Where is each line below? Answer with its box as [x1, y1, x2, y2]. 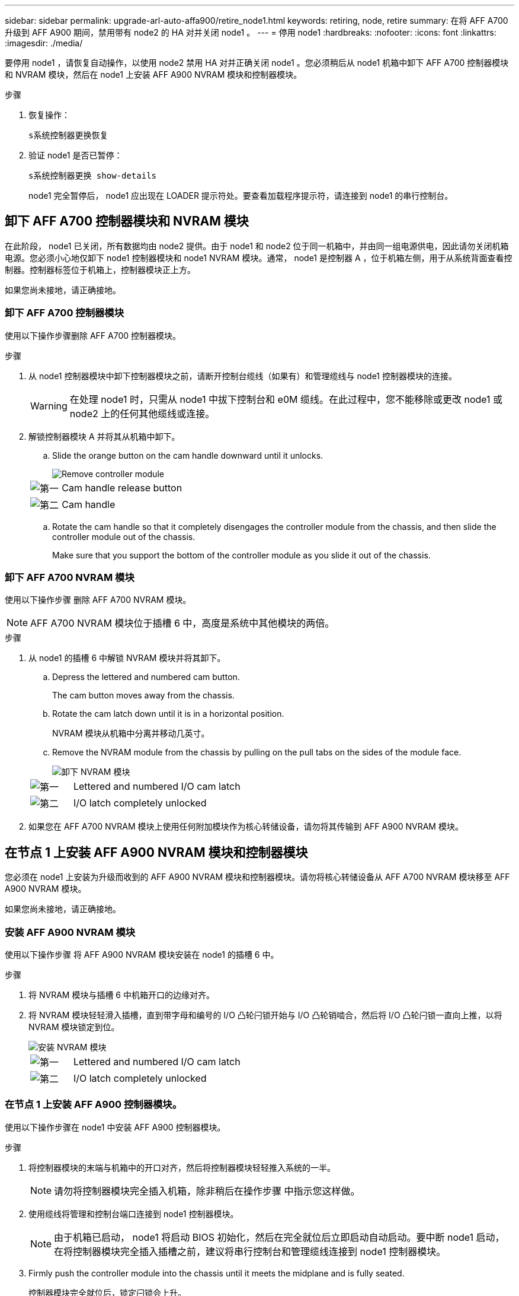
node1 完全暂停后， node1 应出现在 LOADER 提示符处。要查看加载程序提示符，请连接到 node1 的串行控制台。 [28, 190, 453, 201]
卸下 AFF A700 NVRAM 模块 [5, 571, 134, 583]
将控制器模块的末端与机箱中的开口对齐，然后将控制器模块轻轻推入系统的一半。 [28, 1162, 335, 1173]
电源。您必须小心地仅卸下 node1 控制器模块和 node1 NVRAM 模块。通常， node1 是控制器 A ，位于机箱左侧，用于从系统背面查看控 [5, 252, 512, 263]
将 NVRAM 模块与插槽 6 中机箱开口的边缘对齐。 [28, 989, 214, 1000]
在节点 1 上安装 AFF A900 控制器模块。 [5, 1098, 182, 1111]
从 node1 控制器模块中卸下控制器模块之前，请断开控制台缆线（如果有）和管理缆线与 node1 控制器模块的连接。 [28, 370, 457, 381]
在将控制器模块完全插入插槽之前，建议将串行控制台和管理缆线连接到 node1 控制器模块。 [54, 1245, 446, 1257]
